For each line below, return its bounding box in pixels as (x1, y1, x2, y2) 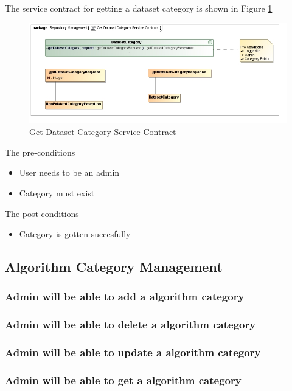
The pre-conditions (5, 145, 75, 158)
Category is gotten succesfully (19, 227, 131, 240)
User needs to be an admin (19, 166, 120, 179)
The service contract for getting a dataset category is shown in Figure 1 (5, 2, 273, 14)
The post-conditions (5, 207, 79, 220)
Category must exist (19, 186, 95, 199)
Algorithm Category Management (5, 257, 223, 276)
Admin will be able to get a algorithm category (5, 372, 242, 387)
